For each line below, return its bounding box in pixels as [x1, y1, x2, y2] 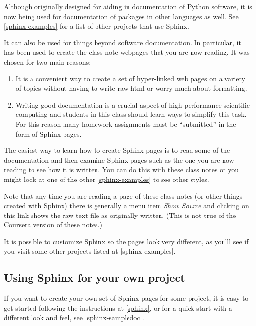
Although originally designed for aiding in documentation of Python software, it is [4, 1, 252, 11]
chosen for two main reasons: [4, 56, 91, 67]
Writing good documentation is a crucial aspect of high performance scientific [15, 99, 250, 109]
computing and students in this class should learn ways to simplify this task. [15, 109, 247, 119]
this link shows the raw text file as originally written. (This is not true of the [4, 210, 236, 220]
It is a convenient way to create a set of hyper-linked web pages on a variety [15, 73, 245, 83]
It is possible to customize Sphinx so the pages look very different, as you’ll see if [4, 236, 249, 246]
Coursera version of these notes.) [4, 219, 102, 230]
